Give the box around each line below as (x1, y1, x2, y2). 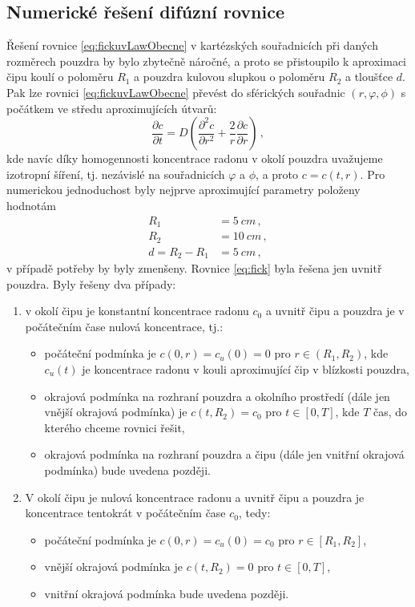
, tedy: (239, 504, 271, 521)
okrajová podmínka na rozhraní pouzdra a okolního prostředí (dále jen (44, 387, 390, 404)
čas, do (373, 403, 408, 420)
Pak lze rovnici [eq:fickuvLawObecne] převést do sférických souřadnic (6, 83, 345, 100)
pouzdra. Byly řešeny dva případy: (6, 275, 176, 292)
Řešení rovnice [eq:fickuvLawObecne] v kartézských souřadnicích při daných (6, 37, 378, 54)
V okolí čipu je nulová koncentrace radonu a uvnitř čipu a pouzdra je (25, 488, 365, 505)
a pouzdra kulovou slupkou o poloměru (134, 68, 325, 85)
